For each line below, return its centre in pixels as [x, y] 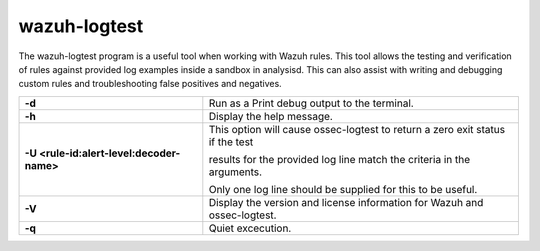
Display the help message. [271, 116]
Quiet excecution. [250, 228]
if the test [231, 142]
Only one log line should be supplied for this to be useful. [343, 189]
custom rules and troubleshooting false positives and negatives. [150, 84]
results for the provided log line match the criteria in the [339, 159]
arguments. [235, 172]
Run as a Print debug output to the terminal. [311, 103]
